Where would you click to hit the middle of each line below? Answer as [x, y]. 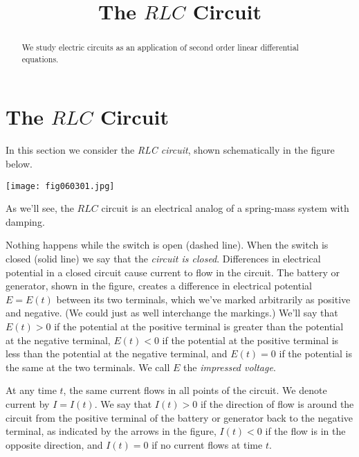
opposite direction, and [54, 444]
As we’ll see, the [40, 208]
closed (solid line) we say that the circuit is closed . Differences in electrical [163, 259]
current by [28, 403]
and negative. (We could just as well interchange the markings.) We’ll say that [172, 313]
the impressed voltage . [230, 367]
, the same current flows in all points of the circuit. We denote [195, 390]
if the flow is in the [305, 431]
